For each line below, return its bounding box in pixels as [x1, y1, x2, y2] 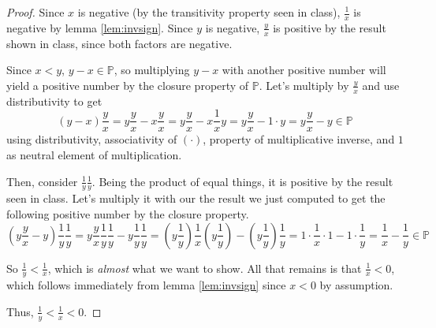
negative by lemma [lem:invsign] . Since [6, 19, 193, 35]
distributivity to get [6, 92, 102, 109]
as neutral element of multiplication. [6, 146, 182, 162]
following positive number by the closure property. [6, 205, 249, 222]
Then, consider [6, 173, 78, 189]
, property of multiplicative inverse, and [203, 131, 395, 147]
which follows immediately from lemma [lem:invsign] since [6, 277, 286, 293]
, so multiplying [114, 61, 190, 78]
